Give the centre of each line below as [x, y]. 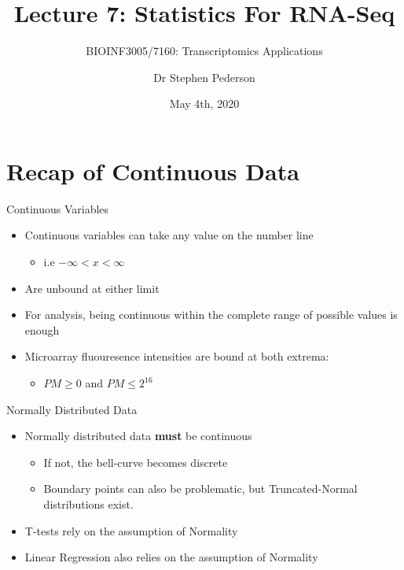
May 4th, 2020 [204, 104]
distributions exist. [88, 503]
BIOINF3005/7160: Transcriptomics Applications [204, 51]
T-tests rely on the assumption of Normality [131, 530]
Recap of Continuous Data [153, 170]
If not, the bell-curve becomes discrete [136, 462]
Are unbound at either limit [92, 288]
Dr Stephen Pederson [204, 77]
